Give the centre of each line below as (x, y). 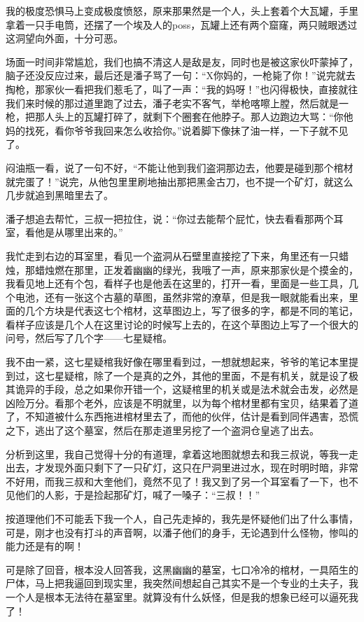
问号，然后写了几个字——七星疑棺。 (89, 338)
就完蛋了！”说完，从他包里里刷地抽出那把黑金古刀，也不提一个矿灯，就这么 (180, 181)
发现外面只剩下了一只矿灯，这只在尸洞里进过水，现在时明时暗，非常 (201, 468)
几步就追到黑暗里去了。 (59, 195)
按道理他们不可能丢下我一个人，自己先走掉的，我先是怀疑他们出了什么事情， (182, 518)
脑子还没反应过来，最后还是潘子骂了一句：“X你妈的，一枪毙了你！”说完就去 (181, 75)
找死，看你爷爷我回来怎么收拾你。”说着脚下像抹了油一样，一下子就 (177, 130)
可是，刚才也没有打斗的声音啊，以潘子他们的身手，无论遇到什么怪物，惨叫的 (182, 532)
